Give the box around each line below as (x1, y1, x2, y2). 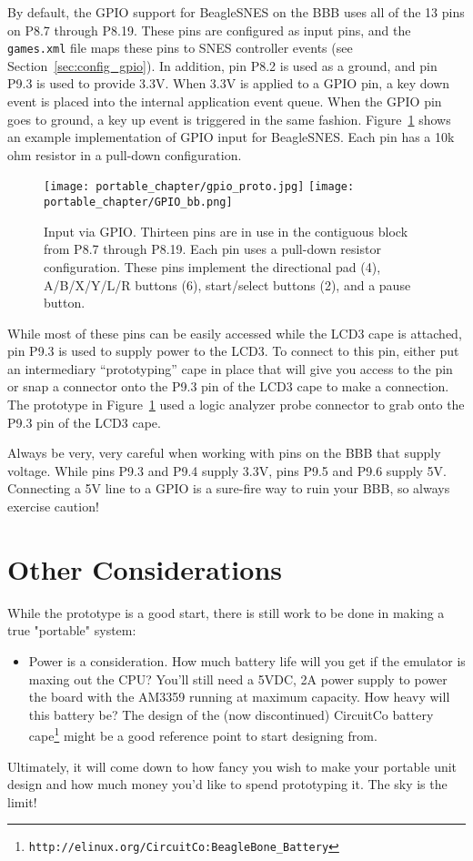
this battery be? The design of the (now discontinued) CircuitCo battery (28, 704, 434, 724)
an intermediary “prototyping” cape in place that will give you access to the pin (7, 359, 453, 378)
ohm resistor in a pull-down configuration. (7, 145, 242, 164)
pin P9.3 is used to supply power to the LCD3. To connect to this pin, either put (7, 341, 459, 360)
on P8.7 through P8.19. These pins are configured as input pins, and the (7, 20, 411, 39)
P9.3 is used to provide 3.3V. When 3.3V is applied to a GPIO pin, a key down (7, 74, 450, 93)
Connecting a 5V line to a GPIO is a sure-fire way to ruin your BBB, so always (7, 479, 450, 498)
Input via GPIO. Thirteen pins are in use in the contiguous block (44, 221, 408, 240)
